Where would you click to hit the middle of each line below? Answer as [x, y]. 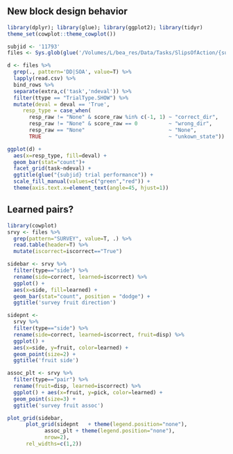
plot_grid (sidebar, [35, 418]
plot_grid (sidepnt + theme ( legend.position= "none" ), [106, 424]
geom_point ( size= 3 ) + [45, 399]
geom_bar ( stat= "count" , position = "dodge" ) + [82, 296]
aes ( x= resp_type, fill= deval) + [60, 156]
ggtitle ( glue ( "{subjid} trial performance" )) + [84, 175]
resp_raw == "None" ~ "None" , [113, 130]
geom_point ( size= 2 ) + [45, 354]
